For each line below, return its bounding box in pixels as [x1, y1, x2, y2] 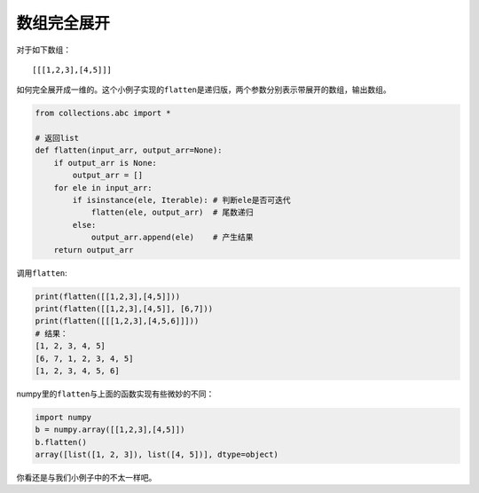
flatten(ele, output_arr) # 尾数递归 [90, 207, 254, 217]
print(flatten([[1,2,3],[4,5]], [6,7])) [35, 303, 213, 314]
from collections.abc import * [35, 108, 172, 119]
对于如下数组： [16, 44, 71, 55]
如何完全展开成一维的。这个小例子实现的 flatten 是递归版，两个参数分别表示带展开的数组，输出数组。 [16, 84, 392, 95]
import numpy [35, 412, 92, 422]
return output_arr [53, 245, 134, 254]
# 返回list [35, 133, 80, 144]
